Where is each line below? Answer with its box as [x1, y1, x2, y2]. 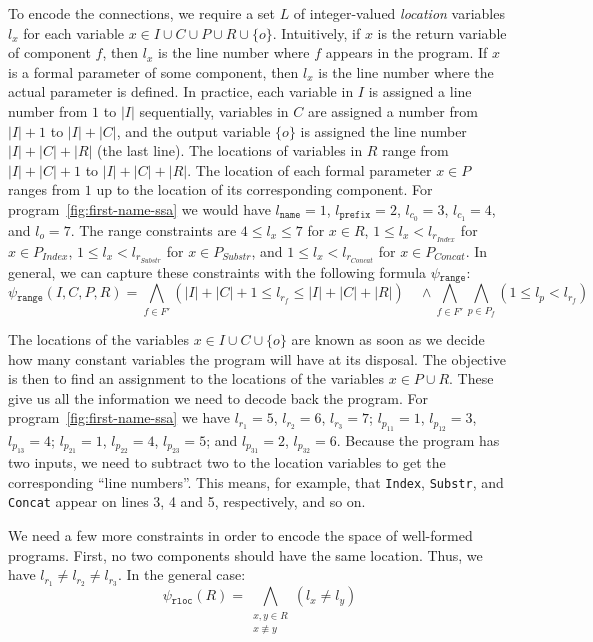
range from [382, 140, 449, 161]
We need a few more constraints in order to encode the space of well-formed [8, 525, 473, 546]
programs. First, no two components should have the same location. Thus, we [8, 544, 483, 565]
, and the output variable [116, 120, 271, 141]
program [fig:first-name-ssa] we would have [8, 198, 271, 219]
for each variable [23, 22, 125, 43]
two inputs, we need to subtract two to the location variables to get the [8, 452, 446, 473]
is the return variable [377, 22, 507, 43]
